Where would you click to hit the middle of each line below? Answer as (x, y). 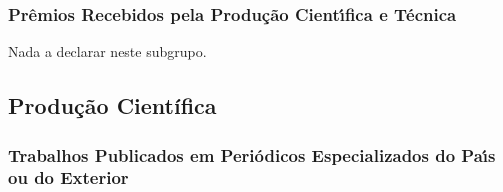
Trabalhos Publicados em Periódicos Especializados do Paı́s (252, 154)
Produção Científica (112, 105)
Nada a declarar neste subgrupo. (107, 51)
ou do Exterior (68, 177)
